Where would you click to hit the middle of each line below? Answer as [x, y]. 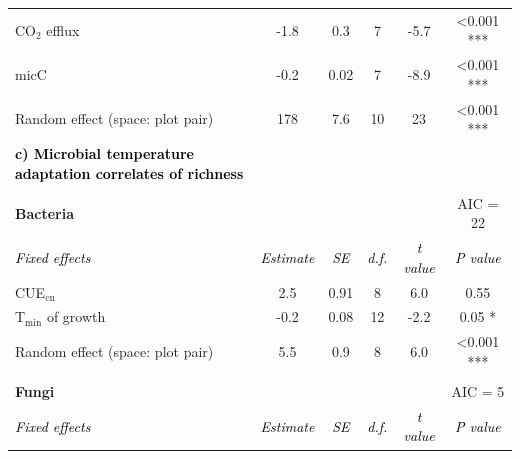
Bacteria [44, 212]
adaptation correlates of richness [129, 172]
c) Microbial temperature [104, 153]
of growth [76, 316]
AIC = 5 [478, 391]
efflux [63, 29]
